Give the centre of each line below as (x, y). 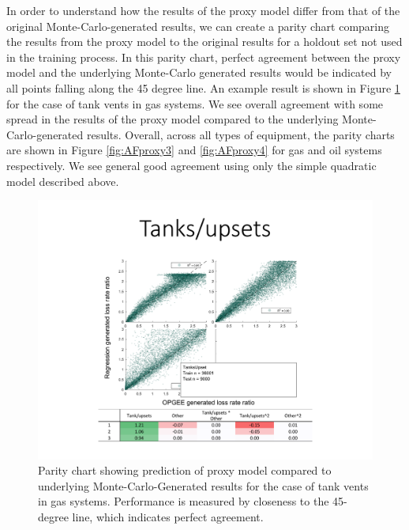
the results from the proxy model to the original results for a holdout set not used (204, 42)
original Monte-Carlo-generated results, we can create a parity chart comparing (198, 26)
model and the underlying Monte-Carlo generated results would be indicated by (199, 72)
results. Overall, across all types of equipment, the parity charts (240, 134)
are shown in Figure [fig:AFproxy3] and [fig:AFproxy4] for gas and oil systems (194, 150)
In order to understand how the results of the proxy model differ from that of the (203, 10)
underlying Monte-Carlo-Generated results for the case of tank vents (203, 485)
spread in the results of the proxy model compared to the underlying (173, 119)
